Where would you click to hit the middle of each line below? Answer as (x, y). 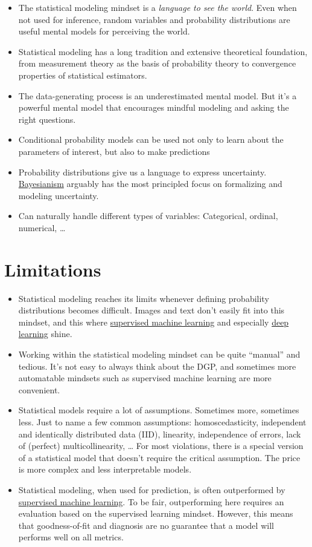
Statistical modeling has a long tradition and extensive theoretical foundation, (163, 51)
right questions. (47, 119)
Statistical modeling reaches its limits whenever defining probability (144, 298)
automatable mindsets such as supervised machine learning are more (145, 378)
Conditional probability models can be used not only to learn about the (151, 139)
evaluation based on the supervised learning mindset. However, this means (156, 513)
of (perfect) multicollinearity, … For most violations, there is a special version (161, 446)
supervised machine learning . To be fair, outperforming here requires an (151, 501)
